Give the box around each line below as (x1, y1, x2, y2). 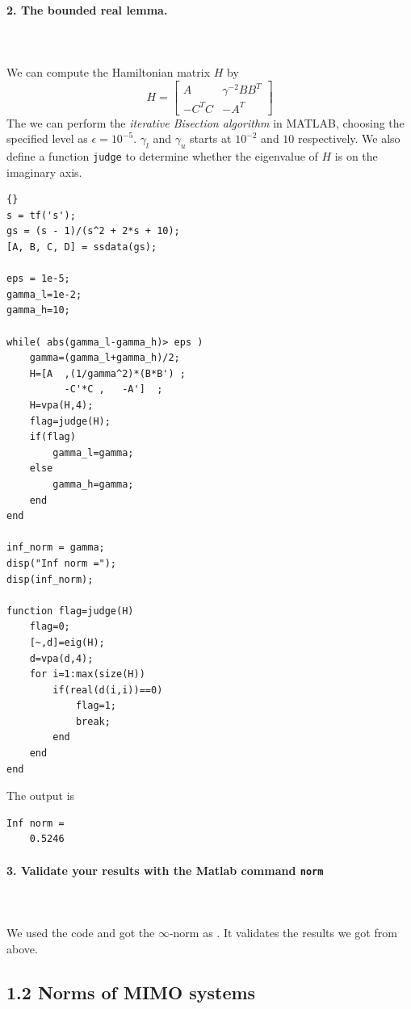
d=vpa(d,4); (29, 652, 94, 664)
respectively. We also (298, 130, 401, 147)
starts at (189, 130, 232, 147)
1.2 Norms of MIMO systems (6, 979, 256, 1004)
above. (6, 940, 38, 957)
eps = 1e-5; (6, 273, 70, 285)
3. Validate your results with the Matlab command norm (6, 861, 324, 878)
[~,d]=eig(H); (29, 636, 105, 648)
